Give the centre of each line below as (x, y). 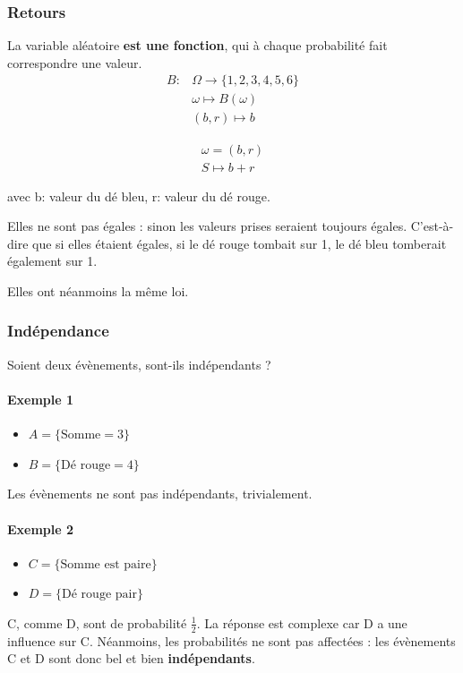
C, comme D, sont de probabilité (97, 622)
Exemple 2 (41, 528)
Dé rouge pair (99, 595)
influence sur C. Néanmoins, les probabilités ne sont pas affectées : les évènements (231, 640)
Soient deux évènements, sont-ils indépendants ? (139, 364)
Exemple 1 (41, 399)
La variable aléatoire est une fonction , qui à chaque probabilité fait (197, 45)
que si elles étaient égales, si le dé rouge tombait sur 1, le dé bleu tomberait (240, 243)
